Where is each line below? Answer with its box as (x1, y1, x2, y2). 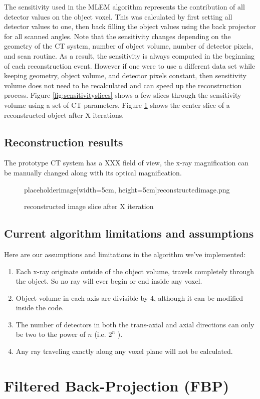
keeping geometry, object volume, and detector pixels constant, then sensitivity (4, 70, 246, 81)
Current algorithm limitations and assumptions (4, 226, 254, 241)
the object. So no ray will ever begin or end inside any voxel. (16, 276, 202, 286)
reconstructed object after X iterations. (4, 109, 124, 120)
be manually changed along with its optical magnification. (4, 167, 182, 177)
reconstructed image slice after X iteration (24, 201, 154, 212)
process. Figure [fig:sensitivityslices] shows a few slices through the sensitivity (4, 90, 241, 100)
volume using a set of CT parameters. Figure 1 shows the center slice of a (4, 99, 230, 110)
